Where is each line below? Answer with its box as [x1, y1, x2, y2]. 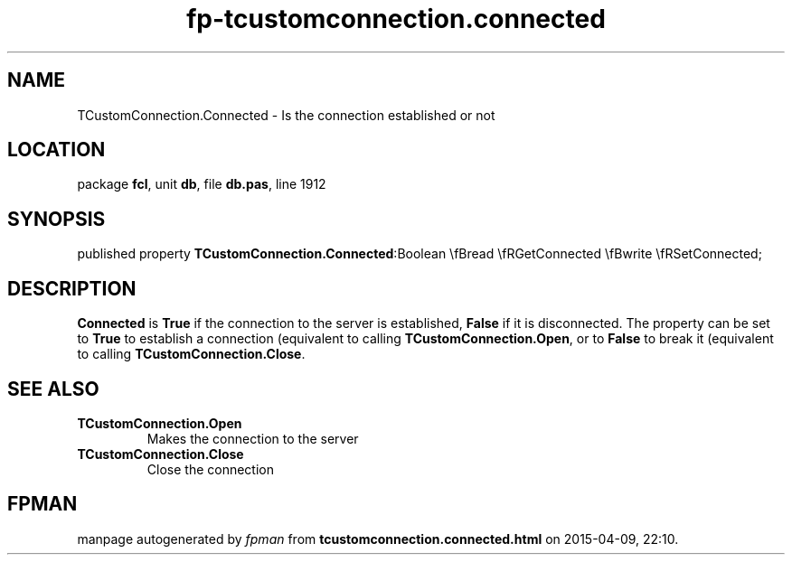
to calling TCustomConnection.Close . [77, 346, 306, 362]
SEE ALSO [7, 377, 99, 400]
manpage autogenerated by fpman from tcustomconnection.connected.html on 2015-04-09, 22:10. [77, 530, 679, 547]
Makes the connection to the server [146, 430, 359, 446]
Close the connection [146, 461, 274, 477]
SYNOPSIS [7, 207, 106, 230]
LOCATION [7, 138, 106, 162]
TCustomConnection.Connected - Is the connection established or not [77, 107, 495, 123]
